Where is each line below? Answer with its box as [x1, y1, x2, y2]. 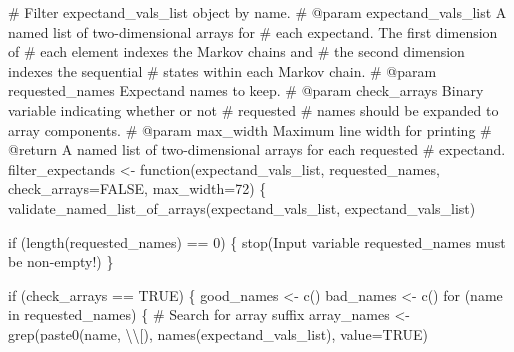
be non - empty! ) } [8, 251, 114, 272]
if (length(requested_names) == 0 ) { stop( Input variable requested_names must [8, 231, 506, 252]
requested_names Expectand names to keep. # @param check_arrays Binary [8, 80, 484, 101]
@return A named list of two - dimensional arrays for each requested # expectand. [8, 139, 506, 160]
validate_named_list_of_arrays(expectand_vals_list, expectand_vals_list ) [8, 197, 476, 218]
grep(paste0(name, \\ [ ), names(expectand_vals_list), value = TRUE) [8, 323, 429, 344]
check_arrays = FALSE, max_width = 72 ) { [8, 178, 267, 199]
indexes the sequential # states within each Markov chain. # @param [8, 60, 437, 81]
